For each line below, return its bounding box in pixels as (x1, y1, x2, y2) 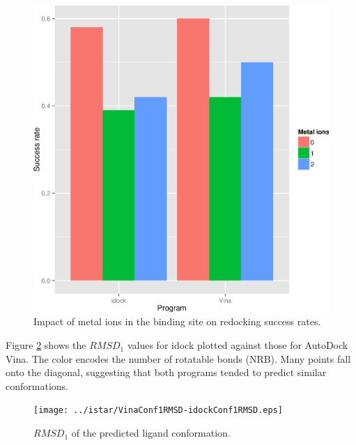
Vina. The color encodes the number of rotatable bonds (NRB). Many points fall (6, 351, 351, 366)
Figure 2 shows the (6, 338, 86, 352)
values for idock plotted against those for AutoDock (127, 338, 348, 352)
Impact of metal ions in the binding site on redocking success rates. (33, 314, 321, 329)
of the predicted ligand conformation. (71, 426, 231, 440)
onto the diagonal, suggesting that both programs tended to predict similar (6, 365, 327, 380)
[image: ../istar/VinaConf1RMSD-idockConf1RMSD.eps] (33, 405, 283, 416)
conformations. (6, 378, 68, 393)
